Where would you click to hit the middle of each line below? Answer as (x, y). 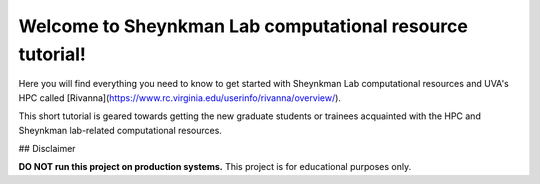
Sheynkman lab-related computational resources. (120, 130)
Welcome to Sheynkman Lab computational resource (243, 26)
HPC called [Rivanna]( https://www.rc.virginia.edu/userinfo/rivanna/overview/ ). (180, 97)
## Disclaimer (47, 148)
